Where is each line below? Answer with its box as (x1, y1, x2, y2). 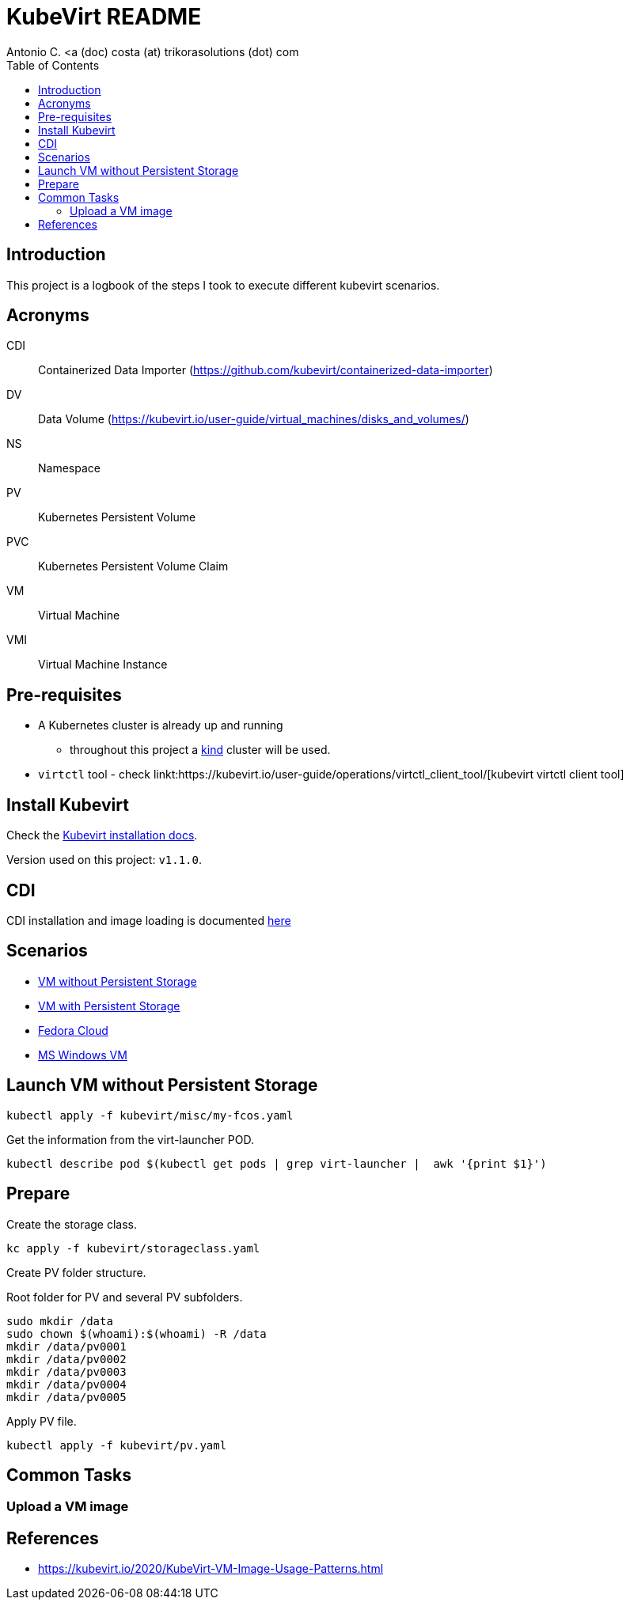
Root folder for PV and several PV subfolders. (6, 1290, 243, 1304)
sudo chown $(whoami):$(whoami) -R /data (6, 1327, 267, 1340)
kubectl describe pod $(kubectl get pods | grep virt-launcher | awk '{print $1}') (6, 1157, 547, 1170)
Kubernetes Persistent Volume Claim (38, 559, 229, 574)
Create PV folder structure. (6, 1265, 146, 1279)
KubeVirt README (6, 3, 202, 30)
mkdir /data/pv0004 (6, 1377, 127, 1391)
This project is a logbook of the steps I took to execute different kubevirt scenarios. (6, 278, 440, 292)
